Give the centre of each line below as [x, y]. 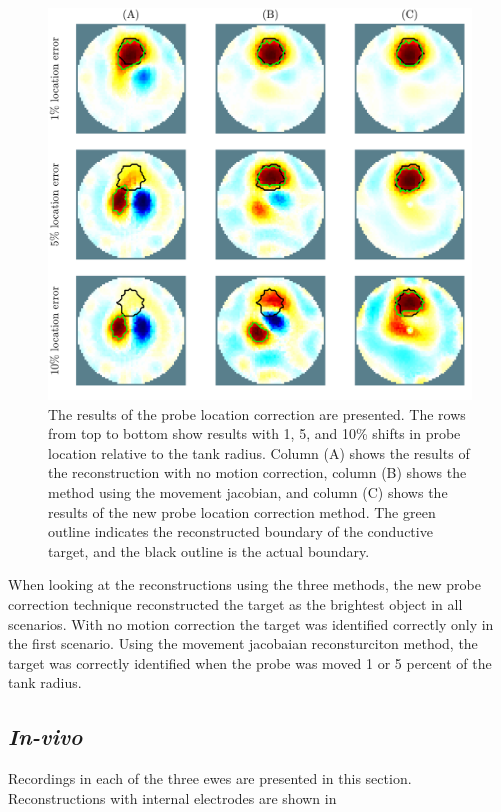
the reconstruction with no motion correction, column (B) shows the [257, 472]
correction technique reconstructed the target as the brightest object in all [235, 604]
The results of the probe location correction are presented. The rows [257, 413]
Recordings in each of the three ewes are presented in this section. [210, 778]
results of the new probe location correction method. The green [242, 511]
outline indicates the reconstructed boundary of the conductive [240, 531]
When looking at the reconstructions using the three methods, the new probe [244, 584]
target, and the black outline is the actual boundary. [209, 550]
